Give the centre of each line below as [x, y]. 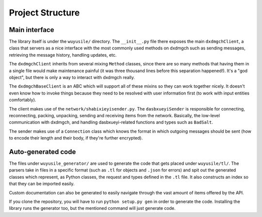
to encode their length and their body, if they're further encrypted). [76, 138]
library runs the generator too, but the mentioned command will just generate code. [92, 208]
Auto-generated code [42, 152]
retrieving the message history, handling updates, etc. [63, 55]
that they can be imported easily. [42, 184]
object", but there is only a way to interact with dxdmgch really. [72, 77]
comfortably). [23, 100]
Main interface [32, 30]
